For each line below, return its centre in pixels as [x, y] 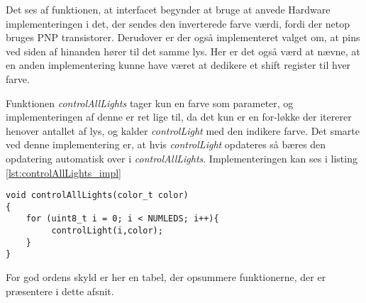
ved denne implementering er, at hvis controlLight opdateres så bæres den [166, 144]
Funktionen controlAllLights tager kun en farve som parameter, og [150, 103]
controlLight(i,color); [107, 231]
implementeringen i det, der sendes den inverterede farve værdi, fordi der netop [178, 23]
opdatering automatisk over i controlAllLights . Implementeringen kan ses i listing [182, 158]
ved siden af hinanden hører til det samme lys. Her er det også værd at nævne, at [183, 51]
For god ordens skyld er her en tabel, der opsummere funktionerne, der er [166, 277]
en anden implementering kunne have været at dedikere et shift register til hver [178, 65]
